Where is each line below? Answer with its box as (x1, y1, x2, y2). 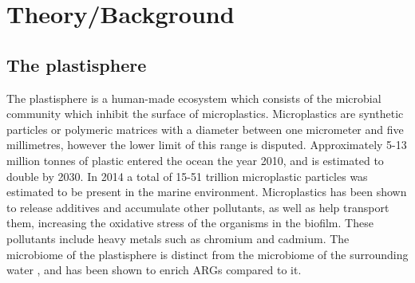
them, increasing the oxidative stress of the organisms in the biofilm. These (6, 214, 373, 231)
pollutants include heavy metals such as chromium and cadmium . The (6, 230, 350, 246)
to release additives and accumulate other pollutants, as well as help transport (6, 198, 389, 215)
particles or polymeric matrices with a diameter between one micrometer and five (6, 120, 404, 137)
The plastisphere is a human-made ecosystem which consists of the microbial (6, 89, 381, 106)
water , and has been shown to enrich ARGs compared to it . (6, 261, 302, 278)
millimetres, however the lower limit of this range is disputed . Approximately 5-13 (6, 136, 407, 153)
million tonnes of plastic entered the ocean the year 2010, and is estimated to (6, 151, 384, 168)
